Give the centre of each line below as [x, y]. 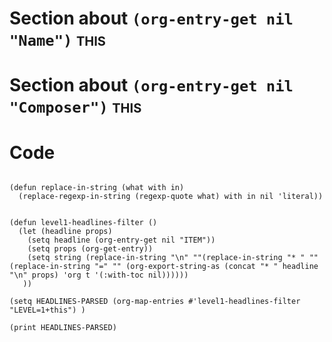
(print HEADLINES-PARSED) [63, 328]
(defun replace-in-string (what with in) [97, 188]
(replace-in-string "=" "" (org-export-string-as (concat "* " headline [164, 267]
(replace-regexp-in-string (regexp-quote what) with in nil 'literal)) [171, 197]
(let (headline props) [65, 232]
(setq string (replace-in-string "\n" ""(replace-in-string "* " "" [173, 258]
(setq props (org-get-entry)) [90, 249]
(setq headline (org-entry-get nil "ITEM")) [121, 240]
